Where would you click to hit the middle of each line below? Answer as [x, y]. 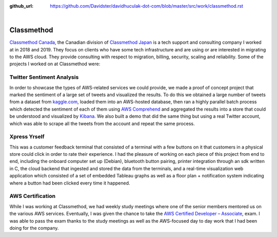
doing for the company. [34, 228]
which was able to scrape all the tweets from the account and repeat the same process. [102, 123]
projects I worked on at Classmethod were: [55, 64]
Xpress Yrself [27, 137]
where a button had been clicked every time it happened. [70, 183]
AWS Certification [33, 196]
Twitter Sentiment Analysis [44, 77]
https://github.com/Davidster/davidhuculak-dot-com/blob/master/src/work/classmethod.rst [147, 6]
